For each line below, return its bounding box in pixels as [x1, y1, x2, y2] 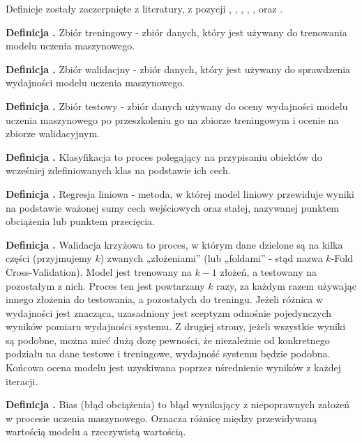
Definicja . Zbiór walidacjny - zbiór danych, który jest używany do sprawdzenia [6, 61, 351, 76]
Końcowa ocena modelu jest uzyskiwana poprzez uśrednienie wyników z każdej [6, 360, 341, 375]
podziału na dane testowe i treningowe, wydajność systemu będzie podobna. [6, 346, 331, 361]
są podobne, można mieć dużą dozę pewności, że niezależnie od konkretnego [6, 332, 330, 347]
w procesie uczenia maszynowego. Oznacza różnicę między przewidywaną [6, 410, 317, 425]
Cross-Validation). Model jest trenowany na [6, 264, 192, 279]
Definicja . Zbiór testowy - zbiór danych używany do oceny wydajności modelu [6, 98, 348, 113]
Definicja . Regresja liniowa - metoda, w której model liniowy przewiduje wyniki [6, 186, 354, 201]
